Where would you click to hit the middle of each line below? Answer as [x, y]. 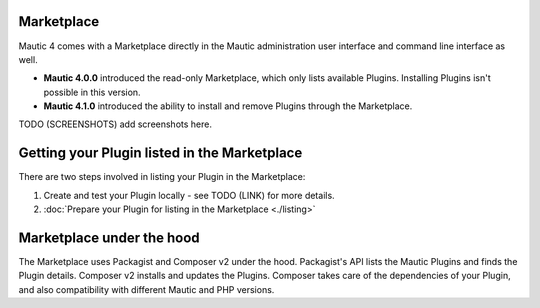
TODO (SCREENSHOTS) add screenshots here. [115, 124]
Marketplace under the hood [109, 237]
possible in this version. [92, 92]
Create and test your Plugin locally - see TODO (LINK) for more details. [189, 195]
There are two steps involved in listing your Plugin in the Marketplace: [162, 177]
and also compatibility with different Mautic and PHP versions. [146, 289]
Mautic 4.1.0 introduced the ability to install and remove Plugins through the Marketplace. [228, 106]
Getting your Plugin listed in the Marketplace [160, 153]
